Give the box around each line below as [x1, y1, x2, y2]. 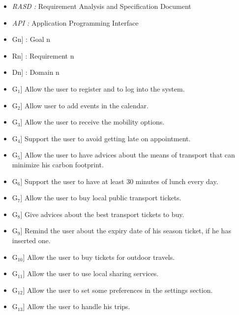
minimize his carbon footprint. [12, 159, 104, 169]
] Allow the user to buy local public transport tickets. [20, 192, 181, 203]
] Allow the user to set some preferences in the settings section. [23, 284, 213, 295]
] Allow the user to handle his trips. [23, 301, 130, 312]
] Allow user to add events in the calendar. [20, 100, 149, 110]
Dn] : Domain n [12, 67, 60, 77]
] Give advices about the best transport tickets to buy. [20, 209, 184, 219]
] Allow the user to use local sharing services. [23, 268, 159, 279]
